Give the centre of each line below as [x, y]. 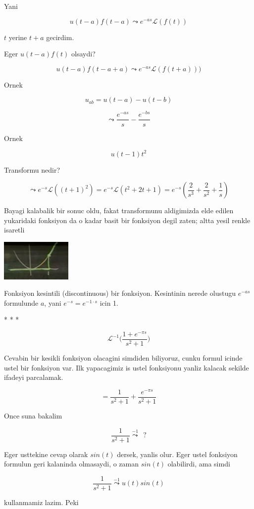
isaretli [14, 230]
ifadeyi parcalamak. [34, 377]
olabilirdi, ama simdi [199, 464]
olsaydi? [83, 54]
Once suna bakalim [33, 416]
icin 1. [109, 302]
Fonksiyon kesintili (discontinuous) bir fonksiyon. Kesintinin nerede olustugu [120, 293]
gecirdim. [60, 37]
